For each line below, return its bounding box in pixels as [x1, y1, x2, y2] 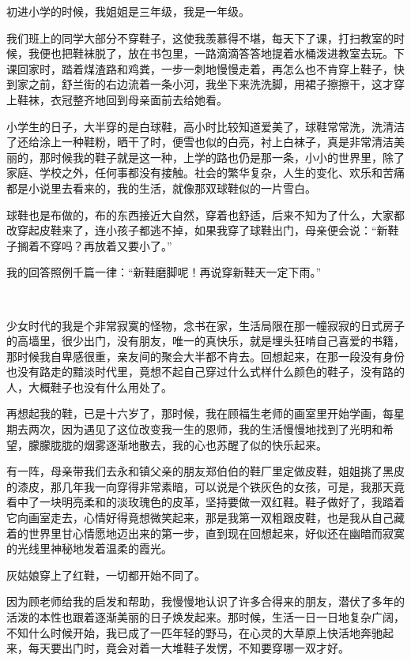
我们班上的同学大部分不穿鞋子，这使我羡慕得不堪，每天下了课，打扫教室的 [6, 29, 394, 46]
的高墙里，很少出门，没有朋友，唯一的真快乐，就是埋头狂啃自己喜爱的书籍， [6, 332, 405, 349]
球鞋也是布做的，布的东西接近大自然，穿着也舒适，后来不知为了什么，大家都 [6, 206, 405, 223]
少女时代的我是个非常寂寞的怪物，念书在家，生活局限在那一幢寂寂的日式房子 [6, 317, 405, 333]
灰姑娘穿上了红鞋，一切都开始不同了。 [6, 566, 205, 583]
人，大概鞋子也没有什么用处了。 [6, 378, 172, 395]
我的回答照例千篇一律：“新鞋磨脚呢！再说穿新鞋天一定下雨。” [6, 264, 322, 280]
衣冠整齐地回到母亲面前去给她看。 [50, 91, 228, 107]
